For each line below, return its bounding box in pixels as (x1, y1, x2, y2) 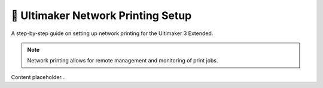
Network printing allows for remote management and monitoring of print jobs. (27, 57, 218, 64)
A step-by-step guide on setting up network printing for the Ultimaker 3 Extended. (11, 30, 214, 37)
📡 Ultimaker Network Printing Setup (11, 9, 192, 22)
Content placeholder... (11, 73, 66, 80)
